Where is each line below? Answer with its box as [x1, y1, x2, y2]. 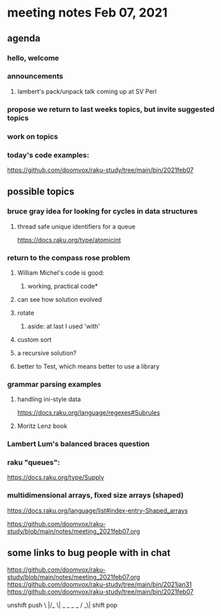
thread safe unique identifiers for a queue [17, 222, 136, 231]
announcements [7, 71, 64, 81]
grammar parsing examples [7, 379, 102, 389]
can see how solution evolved [17, 295, 102, 303]
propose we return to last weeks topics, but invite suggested [7, 104, 215, 114]
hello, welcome [7, 53, 59, 63]
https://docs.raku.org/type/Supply [7, 473, 105, 481]
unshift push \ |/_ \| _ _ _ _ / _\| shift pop [7, 601, 117, 609]
